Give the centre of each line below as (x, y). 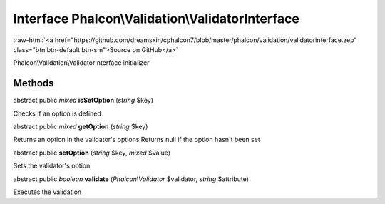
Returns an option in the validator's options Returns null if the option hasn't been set (137, 140)
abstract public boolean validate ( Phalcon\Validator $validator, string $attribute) (131, 179)
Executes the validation (47, 192)
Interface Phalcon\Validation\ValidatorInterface (156, 19)
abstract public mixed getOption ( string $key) (81, 127)
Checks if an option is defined (57, 113)
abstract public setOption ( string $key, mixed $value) (92, 153)
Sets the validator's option (52, 166)
